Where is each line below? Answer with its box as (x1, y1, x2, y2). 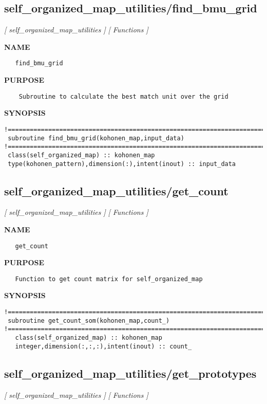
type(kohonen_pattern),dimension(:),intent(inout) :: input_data (8, 160, 236, 168)
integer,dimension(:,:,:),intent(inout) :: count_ (15, 342, 192, 350)
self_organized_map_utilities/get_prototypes (4, 365, 257, 381)
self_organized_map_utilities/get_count (4, 182, 228, 198)
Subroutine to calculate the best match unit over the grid (18, 93, 228, 100)
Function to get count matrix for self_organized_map (15, 275, 203, 283)
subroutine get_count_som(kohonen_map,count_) (8, 317, 170, 324)
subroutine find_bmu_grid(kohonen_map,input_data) (8, 134, 184, 142)
